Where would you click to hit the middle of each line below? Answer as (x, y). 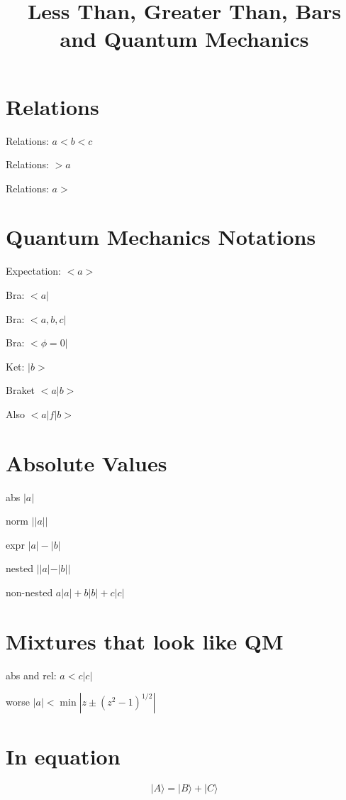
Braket (21, 390)
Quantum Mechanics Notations (161, 237)
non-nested (29, 592)
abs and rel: (31, 675)
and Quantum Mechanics (184, 39)
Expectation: (33, 271)
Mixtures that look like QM (145, 641)
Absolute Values (86, 462)
